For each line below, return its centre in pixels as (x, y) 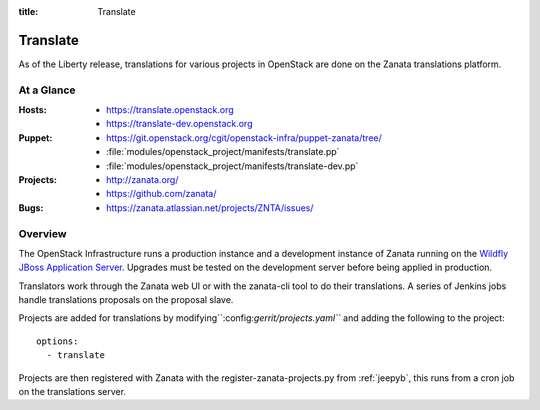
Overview (42, 233)
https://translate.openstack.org (170, 110)
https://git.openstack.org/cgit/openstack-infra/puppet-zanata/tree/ (244, 137)
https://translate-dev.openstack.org (179, 124)
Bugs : (31, 207)
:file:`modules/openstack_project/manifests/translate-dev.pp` (232, 166)
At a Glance (47, 90)
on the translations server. (72, 392)
